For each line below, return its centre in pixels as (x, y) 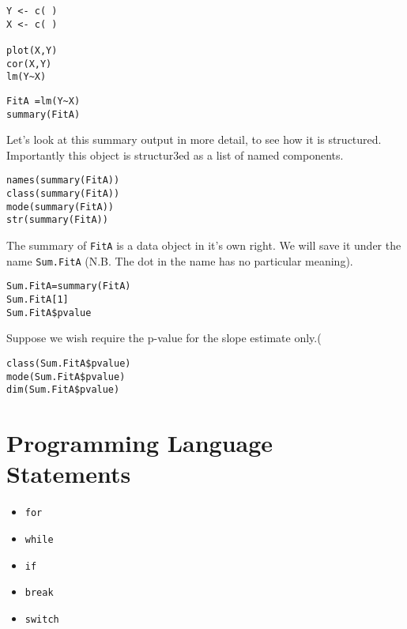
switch (42, 619)
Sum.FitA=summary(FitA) (69, 286)
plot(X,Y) (32, 50)
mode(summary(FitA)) (60, 207)
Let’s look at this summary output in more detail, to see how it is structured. (194, 139)
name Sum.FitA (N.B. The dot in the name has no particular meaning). (180, 260)
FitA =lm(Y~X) (43, 101)
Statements (69, 474)
